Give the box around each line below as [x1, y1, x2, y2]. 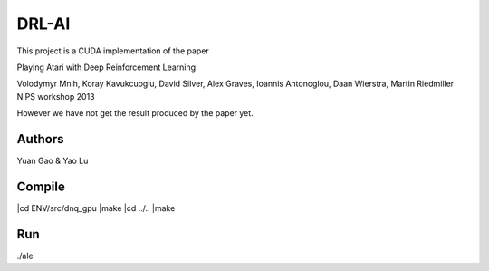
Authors [16, 131, 64, 147]
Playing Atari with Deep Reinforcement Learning [16, 62, 197, 73]
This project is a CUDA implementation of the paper [16, 45, 210, 56]
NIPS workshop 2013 [16, 91, 95, 102]
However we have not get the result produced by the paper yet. [16, 108, 254, 119]
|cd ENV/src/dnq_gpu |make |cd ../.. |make [16, 202, 176, 213]
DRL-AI [16, 14, 71, 34]
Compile [16, 179, 65, 194]
